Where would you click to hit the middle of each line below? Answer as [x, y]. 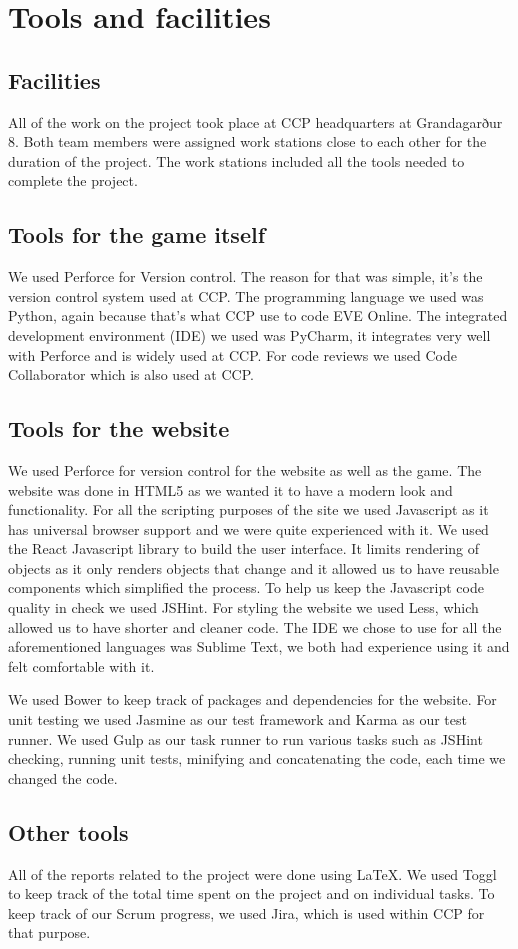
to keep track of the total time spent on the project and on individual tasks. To [251, 893]
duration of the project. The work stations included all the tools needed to [236, 160]
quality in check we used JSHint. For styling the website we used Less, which [243, 607]
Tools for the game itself [137, 234]
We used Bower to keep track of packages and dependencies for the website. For [252, 699]
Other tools [68, 831]
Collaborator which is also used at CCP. [131, 374]
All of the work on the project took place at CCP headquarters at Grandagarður [255, 121]
